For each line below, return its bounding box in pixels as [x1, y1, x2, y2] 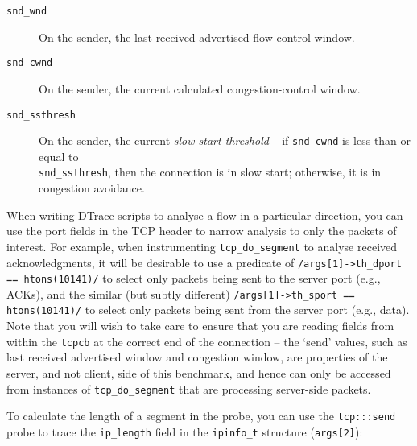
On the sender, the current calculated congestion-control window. [39, 80, 361, 97]
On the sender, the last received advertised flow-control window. [39, 28, 355, 45]
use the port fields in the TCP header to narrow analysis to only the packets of [6, 222, 397, 239]
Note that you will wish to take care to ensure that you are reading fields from [6, 317, 394, 334]
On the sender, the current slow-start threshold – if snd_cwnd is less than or [39, 132, 411, 149]
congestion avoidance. [39, 180, 145, 196]
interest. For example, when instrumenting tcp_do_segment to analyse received [6, 237, 398, 254]
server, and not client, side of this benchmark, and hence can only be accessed [6, 364, 391, 381]
